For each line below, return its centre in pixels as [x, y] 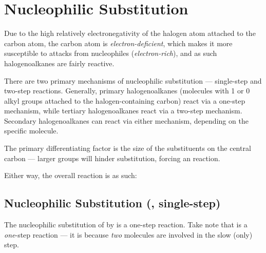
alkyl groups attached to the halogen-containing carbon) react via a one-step [125, 100]
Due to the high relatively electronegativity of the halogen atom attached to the [130, 33]
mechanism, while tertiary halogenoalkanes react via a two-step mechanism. [123, 111]
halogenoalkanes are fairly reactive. [59, 63]
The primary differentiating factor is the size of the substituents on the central [128, 148]
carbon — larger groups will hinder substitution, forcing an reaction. [112, 158]
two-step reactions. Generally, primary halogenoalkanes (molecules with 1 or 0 [127, 91]
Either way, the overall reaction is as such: [71, 175]
